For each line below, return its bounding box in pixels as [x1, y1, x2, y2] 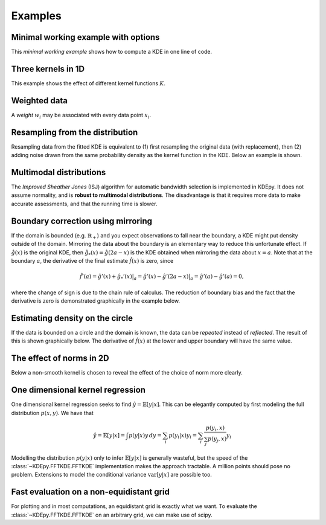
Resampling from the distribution [11, 127, 138, 137]
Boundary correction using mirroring [11, 216, 152, 226]
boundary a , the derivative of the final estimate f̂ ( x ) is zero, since [11, 257, 174, 264]
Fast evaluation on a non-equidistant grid [11, 487, 170, 497]
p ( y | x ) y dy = [129, 432, 162, 439]
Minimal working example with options [11, 32, 160, 42]
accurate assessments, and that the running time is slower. [11, 200, 158, 207]
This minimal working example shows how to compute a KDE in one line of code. [11, 48, 213, 56]
